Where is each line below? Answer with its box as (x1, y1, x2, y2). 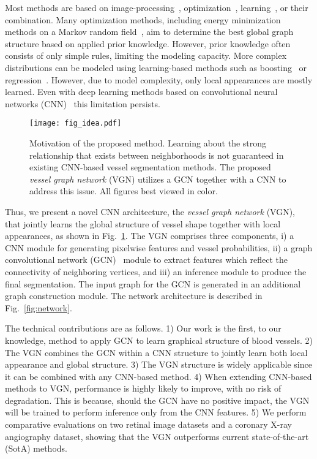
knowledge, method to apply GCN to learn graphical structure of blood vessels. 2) (5, 333, 313, 346)
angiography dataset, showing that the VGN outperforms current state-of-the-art (5, 430, 309, 442)
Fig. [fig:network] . (5, 301, 72, 314)
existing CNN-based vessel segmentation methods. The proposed (29, 161, 271, 173)
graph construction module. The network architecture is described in (5, 289, 263, 302)
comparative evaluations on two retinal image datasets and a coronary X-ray (5, 418, 293, 431)
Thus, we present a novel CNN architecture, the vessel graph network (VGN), (5, 205, 296, 218)
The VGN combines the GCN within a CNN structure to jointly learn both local (5, 346, 308, 358)
